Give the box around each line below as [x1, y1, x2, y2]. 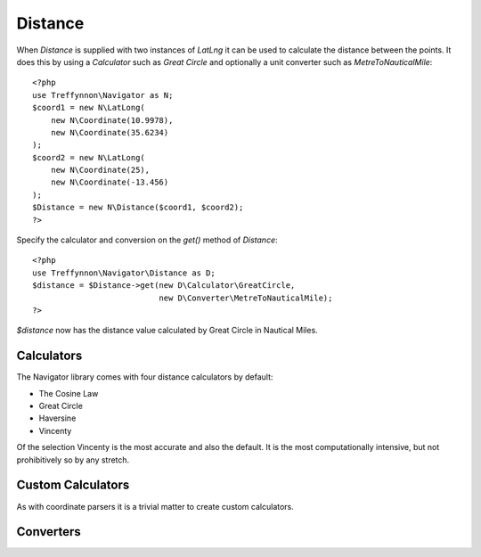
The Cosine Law [38, 388, 99, 398]
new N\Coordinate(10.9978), [50, 115, 174, 125]
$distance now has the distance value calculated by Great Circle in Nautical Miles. [16, 325, 318, 336]
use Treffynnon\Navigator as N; [32, 90, 174, 100]
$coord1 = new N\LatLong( [32, 102, 146, 113]
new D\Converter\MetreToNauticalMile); [159, 292, 333, 303]
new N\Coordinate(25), [50, 165, 151, 176]
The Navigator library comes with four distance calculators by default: [16, 372, 273, 382]
